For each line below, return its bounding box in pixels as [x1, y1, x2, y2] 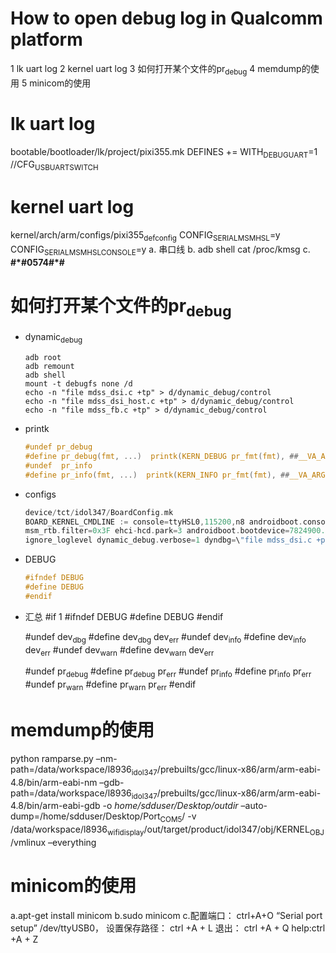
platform [10, 28, 83, 51]
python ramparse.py [10, 752, 94, 764]
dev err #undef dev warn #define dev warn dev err [24, 643, 215, 658]
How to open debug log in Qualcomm [10, 7, 323, 30]
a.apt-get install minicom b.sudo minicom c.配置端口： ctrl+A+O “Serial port [10, 910, 323, 921]
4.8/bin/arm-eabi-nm [10, 776, 98, 788]
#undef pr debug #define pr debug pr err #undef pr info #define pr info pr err [24, 665, 312, 680]
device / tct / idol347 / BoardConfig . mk [24, 507, 174, 517]
